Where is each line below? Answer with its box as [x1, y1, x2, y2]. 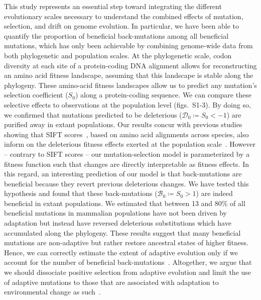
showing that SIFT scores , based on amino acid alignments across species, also [4, 129, 249, 139]
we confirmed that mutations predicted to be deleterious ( [4, 109, 182, 120]
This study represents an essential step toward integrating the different [4, 1, 222, 11]
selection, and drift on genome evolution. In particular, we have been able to [4, 21, 239, 31]
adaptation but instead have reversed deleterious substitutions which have [4, 218, 231, 228]
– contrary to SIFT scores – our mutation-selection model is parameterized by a [4, 148, 250, 159]
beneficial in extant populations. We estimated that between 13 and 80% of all [4, 197, 245, 208]
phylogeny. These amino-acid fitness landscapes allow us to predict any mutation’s [4, 79, 257, 90]
